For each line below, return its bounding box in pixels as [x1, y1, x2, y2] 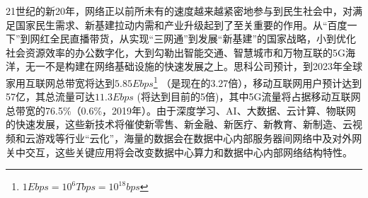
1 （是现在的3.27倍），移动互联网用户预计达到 [153, 73, 362, 90]
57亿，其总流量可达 [6, 89, 95, 104]
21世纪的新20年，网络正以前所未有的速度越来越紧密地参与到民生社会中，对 [6, 4, 352, 18]
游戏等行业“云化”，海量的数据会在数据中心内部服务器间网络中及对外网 [35, 131, 362, 145]
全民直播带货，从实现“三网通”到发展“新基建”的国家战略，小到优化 [50, 31, 357, 46]
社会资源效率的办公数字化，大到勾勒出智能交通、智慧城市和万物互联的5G [6, 45, 345, 59]
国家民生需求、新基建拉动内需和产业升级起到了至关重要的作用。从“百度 [15, 17, 347, 32]
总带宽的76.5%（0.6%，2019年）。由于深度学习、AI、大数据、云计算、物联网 [6, 103, 356, 117]
